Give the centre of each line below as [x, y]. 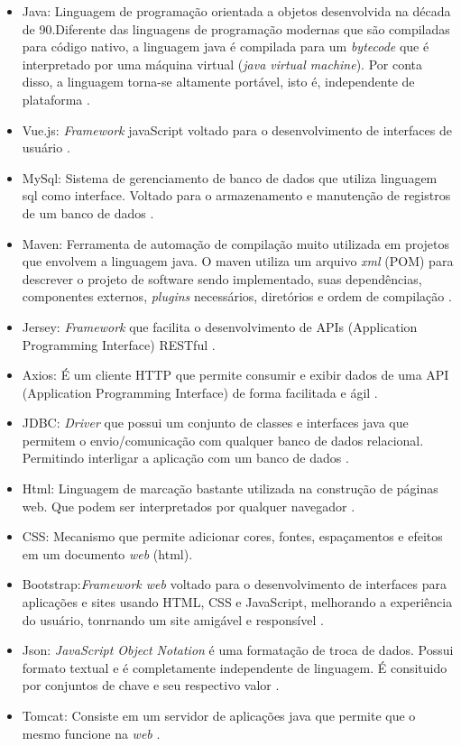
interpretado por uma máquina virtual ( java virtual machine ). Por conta [222, 64]
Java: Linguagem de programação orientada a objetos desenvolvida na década [236, 11]
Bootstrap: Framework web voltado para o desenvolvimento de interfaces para [234, 584]
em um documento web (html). [107, 553]
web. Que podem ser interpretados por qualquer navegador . [189, 506]
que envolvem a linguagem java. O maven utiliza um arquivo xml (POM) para [238, 261]
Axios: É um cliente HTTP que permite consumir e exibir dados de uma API [235, 375]
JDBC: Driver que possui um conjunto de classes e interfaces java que [215, 423]
